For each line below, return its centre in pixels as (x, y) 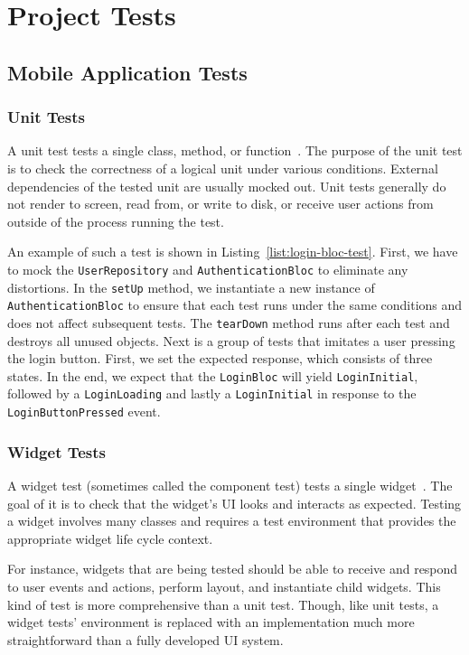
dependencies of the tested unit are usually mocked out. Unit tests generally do (227, 186)
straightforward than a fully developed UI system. (145, 639)
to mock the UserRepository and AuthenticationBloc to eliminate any (208, 269)
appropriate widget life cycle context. (110, 538)
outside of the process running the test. (116, 221)
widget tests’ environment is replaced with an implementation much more (211, 622)
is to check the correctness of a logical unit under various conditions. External (223, 168)
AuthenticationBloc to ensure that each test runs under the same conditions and (235, 305)
